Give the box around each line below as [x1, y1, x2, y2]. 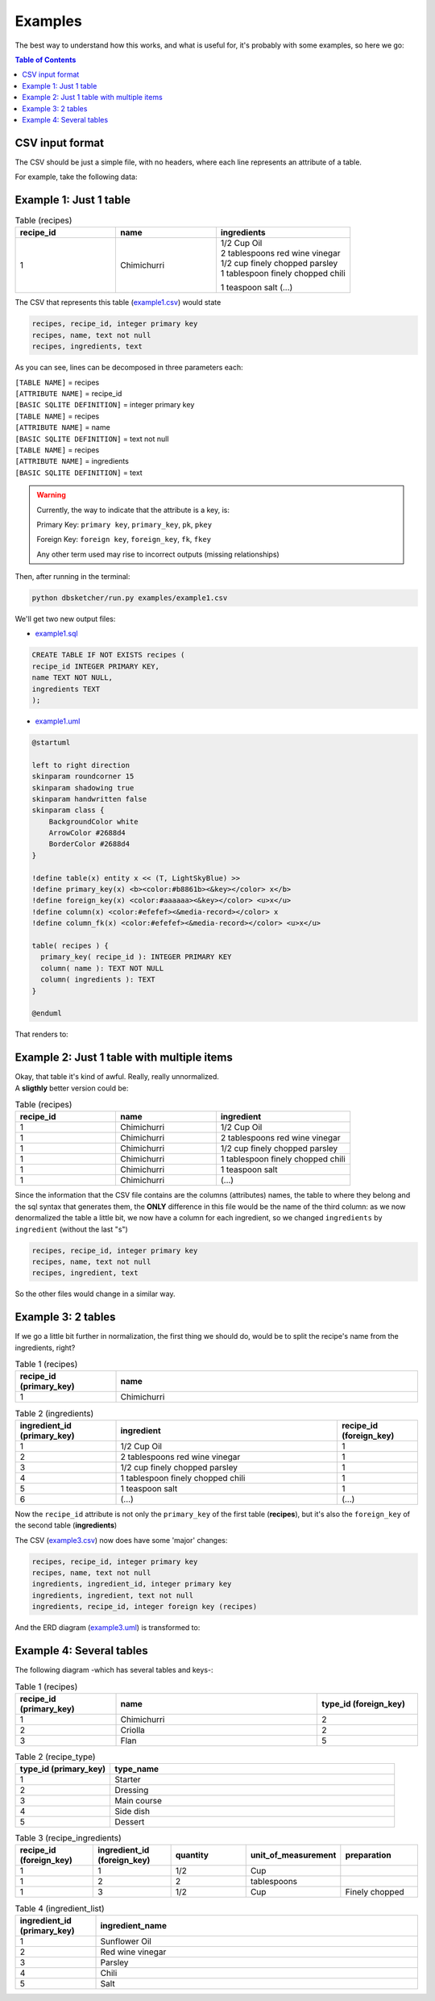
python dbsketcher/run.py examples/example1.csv [31, 594, 228, 602]
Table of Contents [14, 55, 77, 65]
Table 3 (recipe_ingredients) [14, 1832, 122, 1844]
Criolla [120, 1724, 145, 1736]
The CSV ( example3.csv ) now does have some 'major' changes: [14, 1535, 228, 1545]
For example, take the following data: [14, 172, 138, 181]
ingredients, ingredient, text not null [31, 1590, 193, 1600]
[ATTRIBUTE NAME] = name [14, 423, 110, 432]
